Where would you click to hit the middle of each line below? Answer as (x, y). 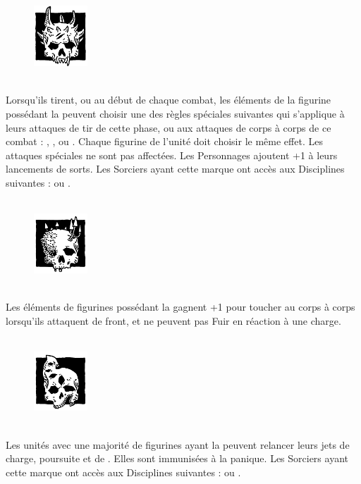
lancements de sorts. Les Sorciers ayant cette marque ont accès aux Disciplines (175, 169)
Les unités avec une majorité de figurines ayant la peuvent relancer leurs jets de (178, 444)
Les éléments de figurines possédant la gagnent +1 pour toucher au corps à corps (180, 306)
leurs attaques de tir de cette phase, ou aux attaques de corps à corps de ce (169, 127)
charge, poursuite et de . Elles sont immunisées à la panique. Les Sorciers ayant (177, 458)
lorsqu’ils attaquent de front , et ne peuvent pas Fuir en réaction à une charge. (173, 320)
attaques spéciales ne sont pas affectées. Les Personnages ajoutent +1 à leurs (172, 155)
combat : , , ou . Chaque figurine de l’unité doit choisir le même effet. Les (164, 141)
